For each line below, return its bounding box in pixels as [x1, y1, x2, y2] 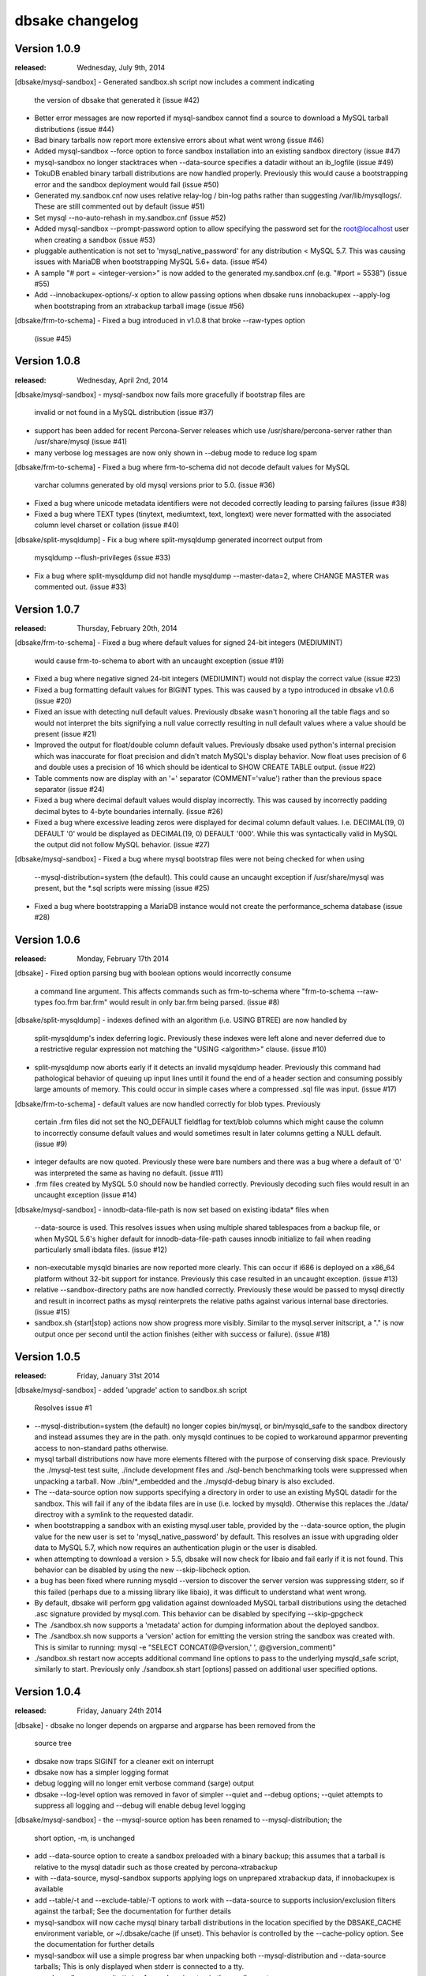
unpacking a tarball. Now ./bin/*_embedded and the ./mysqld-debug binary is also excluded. [34, 1476, 335, 1486]
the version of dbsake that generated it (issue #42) [34, 95, 200, 104]
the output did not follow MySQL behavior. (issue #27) [34, 839, 211, 849]
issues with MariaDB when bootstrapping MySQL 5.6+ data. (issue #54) [34, 257, 267, 266]
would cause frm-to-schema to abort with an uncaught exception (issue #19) [34, 656, 285, 666]
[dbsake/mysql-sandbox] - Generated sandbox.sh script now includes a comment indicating [14, 77, 315, 87]
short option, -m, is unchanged [34, 1833, 136, 1842]
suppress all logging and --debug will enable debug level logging [34, 1801, 246, 1810]
